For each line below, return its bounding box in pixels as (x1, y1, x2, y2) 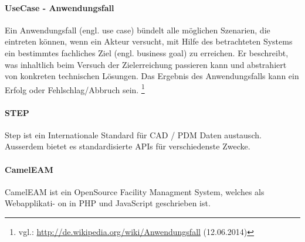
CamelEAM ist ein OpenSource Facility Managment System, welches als (5, 185, 265, 197)
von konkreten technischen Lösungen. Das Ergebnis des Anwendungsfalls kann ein (5, 70, 299, 82)
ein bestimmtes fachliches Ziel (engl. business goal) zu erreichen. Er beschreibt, (5, 46, 289, 59)
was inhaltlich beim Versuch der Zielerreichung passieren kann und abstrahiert (5, 58, 287, 70)
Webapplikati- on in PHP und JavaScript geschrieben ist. (5, 197, 211, 209)
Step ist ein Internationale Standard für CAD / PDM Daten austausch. (5, 128, 262, 141)
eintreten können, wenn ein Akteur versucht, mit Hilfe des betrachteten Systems (5, 35, 293, 47)
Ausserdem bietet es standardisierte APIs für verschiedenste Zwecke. (5, 140, 250, 152)
